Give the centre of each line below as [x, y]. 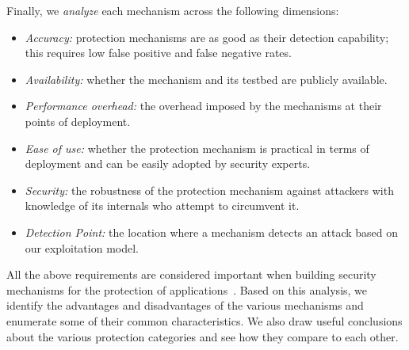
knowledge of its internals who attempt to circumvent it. [162, 205]
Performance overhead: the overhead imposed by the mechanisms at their [203, 106]
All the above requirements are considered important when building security [191, 274]
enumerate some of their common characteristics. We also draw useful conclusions [204, 320]
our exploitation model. [82, 247]
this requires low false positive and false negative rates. [158, 53]
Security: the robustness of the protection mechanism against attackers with [209, 190]
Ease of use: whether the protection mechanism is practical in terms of [197, 148]
